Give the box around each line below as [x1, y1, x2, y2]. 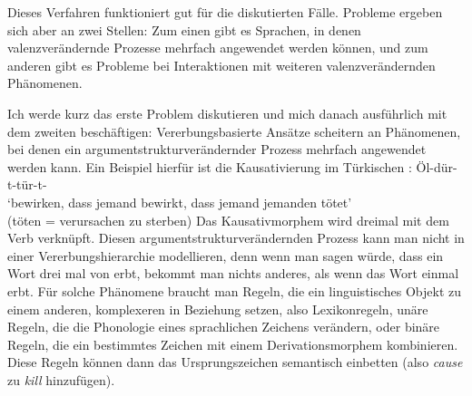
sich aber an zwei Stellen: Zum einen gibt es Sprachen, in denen [7, 20, 361, 39]
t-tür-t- [7, 175, 47, 194]
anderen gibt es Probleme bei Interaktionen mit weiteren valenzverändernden [7, 55, 436, 74]
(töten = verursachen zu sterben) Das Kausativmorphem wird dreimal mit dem [7, 210, 449, 229]
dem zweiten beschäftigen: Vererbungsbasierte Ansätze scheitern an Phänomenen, [7, 121, 461, 140]
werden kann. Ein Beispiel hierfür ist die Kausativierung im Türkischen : [7, 157, 412, 176]
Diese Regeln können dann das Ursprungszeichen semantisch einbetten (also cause [7, 353, 463, 372]
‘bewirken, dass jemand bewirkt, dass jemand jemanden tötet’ [7, 192, 352, 211]
